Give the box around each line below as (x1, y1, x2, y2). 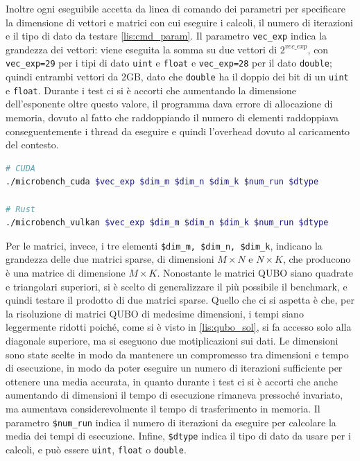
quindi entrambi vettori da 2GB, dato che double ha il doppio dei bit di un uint (6, 69, 349, 84)
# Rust (6, 204, 35, 214)
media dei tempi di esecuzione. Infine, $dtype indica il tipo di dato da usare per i (6, 428, 351, 443)
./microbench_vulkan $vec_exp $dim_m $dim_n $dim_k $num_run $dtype (6, 218, 329, 228)
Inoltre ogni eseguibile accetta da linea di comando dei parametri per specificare (6, 1, 345, 15)
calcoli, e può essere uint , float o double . (6, 442, 187, 456)
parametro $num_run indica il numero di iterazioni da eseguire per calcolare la (6, 415, 336, 429)
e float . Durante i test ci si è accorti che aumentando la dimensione (6, 82, 296, 97)
